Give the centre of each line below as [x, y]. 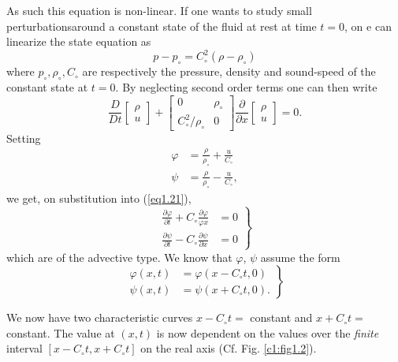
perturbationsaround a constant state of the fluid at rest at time [162, 26]
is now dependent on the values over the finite [268, 332]
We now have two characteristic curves [100, 317]
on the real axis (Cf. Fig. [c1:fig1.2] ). [229, 348]
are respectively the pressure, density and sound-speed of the [229, 71]
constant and [281, 317]
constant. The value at [61, 332]
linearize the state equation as [79, 41]
